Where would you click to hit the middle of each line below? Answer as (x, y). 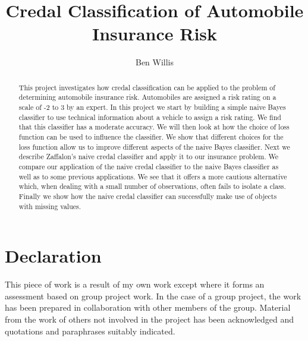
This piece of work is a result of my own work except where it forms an (135, 284)
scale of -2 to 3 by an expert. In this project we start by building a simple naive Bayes (152, 107)
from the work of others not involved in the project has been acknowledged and (150, 319)
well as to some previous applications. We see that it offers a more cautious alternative (153, 176)
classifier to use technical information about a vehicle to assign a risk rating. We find (150, 117)
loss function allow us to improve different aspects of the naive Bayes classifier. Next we (154, 146)
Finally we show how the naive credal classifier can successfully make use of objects (148, 196)
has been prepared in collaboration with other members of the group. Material (148, 307)
